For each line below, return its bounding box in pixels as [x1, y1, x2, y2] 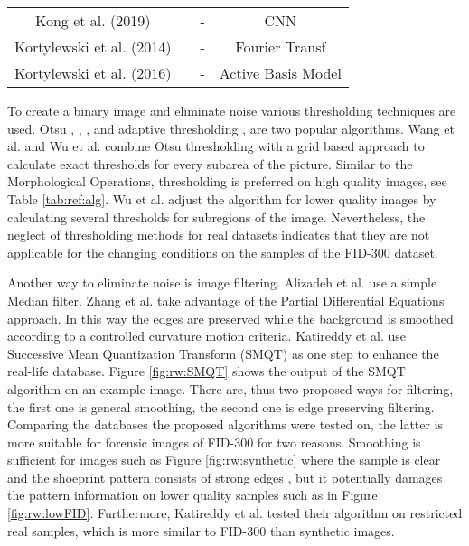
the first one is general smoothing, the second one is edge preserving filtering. [7, 397, 435, 416]
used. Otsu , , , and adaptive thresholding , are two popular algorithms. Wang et [7, 118, 455, 137]
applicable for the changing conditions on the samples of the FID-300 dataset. [7, 242, 438, 261]
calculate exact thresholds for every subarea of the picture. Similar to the [7, 154, 413, 173]
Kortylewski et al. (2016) [14, 62, 172, 83]
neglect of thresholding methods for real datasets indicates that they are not [7, 225, 430, 244]
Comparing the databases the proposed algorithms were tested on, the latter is [7, 415, 444, 434]
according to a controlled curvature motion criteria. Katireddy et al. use [7, 326, 406, 345]
